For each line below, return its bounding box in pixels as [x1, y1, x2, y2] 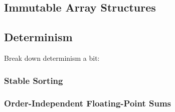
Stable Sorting [4, 74, 63, 86]
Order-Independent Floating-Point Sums [4, 97, 171, 109]
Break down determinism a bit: [4, 52, 100, 63]
